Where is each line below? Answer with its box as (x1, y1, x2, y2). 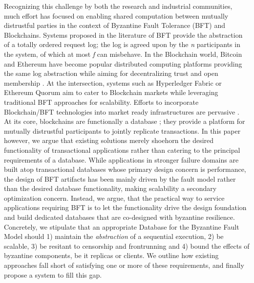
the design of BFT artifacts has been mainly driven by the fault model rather (4, 173, 236, 184)
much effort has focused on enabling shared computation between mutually (4, 10, 229, 21)
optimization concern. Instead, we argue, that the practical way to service (4, 192, 225, 203)
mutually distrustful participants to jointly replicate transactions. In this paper (4, 125, 241, 136)
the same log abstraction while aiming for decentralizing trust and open (4, 68, 218, 78)
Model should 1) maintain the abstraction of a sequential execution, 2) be (4, 231, 224, 241)
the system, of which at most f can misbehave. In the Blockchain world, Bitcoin (4, 48, 242, 59)
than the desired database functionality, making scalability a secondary (4, 183, 217, 193)
